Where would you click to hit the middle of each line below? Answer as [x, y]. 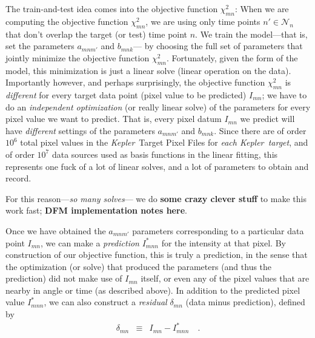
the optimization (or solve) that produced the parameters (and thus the [139, 266]
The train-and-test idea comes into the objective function [112, 8]
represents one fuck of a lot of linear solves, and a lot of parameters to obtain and [157, 166]
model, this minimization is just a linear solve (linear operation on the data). [148, 70]
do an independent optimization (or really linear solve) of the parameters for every [158, 106]
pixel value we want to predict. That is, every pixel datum [114, 119]
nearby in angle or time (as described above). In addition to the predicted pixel [153, 290]
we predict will [267, 119]
